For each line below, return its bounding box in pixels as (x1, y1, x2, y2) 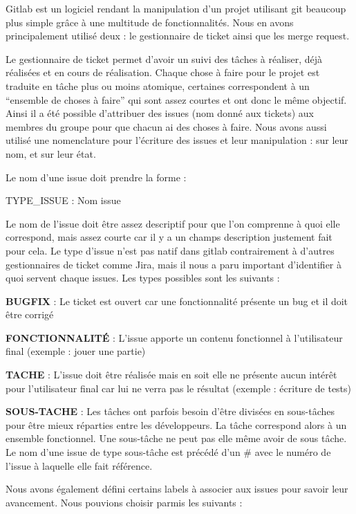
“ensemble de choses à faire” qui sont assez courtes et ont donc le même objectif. (6, 92, 347, 107)
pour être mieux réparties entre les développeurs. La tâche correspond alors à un (6, 417, 347, 432)
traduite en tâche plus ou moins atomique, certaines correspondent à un (6, 78, 310, 93)
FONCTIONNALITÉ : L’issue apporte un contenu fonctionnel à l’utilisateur (6, 330, 343, 345)
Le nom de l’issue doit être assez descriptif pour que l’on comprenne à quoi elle (6, 216, 340, 230)
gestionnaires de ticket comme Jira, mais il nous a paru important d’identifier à (6, 257, 342, 271)
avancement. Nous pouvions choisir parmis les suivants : (6, 495, 243, 509)
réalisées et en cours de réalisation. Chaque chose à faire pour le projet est (6, 65, 320, 80)
